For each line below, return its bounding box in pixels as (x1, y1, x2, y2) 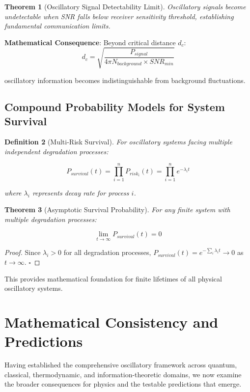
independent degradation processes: (4, 146, 109, 156)
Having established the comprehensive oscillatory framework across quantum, (4, 360, 237, 370)
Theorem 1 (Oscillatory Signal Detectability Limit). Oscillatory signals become (4, 1, 246, 11)
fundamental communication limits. (4, 21, 111, 31)
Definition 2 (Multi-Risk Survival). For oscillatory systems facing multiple (4, 137, 232, 147)
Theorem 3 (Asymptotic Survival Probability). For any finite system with (4, 204, 230, 215)
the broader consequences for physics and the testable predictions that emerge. (4, 379, 242, 389)
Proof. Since (4, 247, 41, 257)
